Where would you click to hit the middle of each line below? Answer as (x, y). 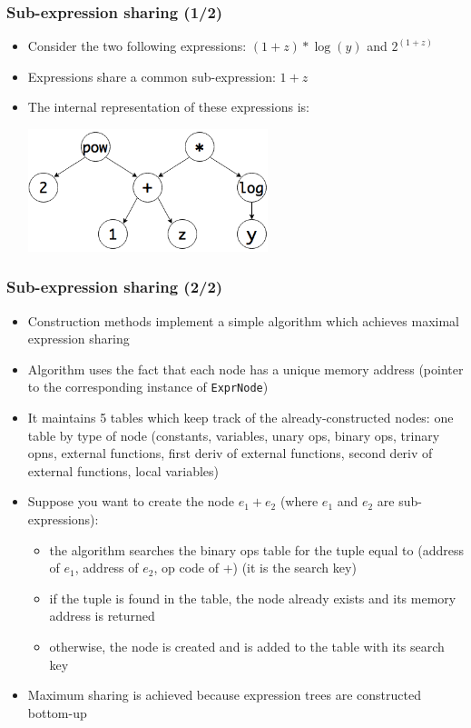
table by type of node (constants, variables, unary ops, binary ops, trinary (234, 435)
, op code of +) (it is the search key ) (255, 568)
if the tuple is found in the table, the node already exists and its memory (253, 598)
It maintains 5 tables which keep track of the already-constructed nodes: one (240, 418)
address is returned (102, 616)
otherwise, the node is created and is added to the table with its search (247, 647)
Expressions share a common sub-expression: (152, 76)
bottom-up (57, 712)
